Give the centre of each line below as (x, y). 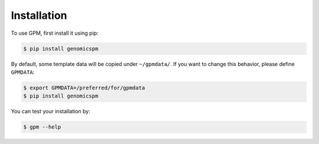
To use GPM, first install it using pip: (55, 33)
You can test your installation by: (51, 112)
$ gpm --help (42, 127)
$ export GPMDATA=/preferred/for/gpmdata (84, 88)
